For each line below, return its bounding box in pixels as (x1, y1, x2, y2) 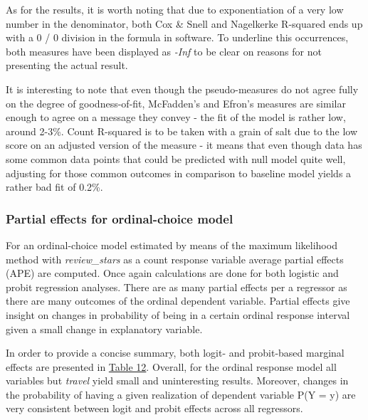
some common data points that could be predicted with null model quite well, (6, 151, 346, 166)
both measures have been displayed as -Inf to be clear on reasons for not (6, 43, 322, 58)
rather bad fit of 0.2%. (6, 179, 103, 194)
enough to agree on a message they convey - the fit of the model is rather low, (6, 110, 346, 125)
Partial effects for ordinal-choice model (6, 209, 233, 227)
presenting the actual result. (6, 58, 128, 73)
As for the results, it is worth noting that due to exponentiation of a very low (6, 2, 344, 16)
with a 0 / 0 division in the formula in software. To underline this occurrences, (6, 30, 349, 45)
